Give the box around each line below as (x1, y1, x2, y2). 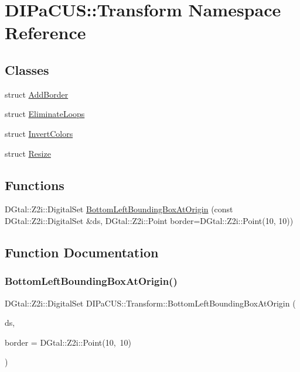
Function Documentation (5, 243, 159, 261)
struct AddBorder (5, 88, 69, 100)
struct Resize (5, 147, 51, 159)
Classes (5, 60, 49, 78)
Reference (5, 20, 86, 44)
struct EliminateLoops (5, 108, 85, 120)
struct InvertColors (5, 127, 73, 139)
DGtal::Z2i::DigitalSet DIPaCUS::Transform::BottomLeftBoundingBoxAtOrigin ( (5, 297, 296, 309)
